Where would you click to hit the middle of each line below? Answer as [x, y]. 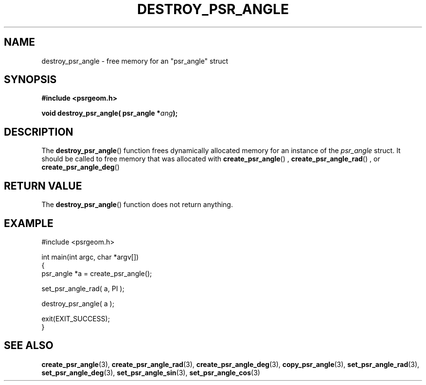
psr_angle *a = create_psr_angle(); [97, 273]
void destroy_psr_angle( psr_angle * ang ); [110, 113]
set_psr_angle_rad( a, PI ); [83, 288]
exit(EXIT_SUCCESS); [76, 318]
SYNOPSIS [30, 80]
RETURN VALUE [43, 186]
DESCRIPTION [39, 132]
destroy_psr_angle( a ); [78, 303]
